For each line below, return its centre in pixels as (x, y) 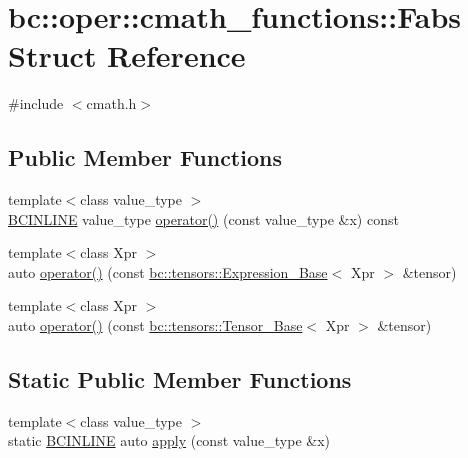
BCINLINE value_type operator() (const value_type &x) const (203, 218)
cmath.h (111, 103)
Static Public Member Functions (180, 379)
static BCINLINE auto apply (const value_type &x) (169, 440)
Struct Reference (127, 55)
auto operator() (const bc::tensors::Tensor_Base (155, 325)
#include (36, 103)
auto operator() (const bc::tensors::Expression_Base (168, 271)
